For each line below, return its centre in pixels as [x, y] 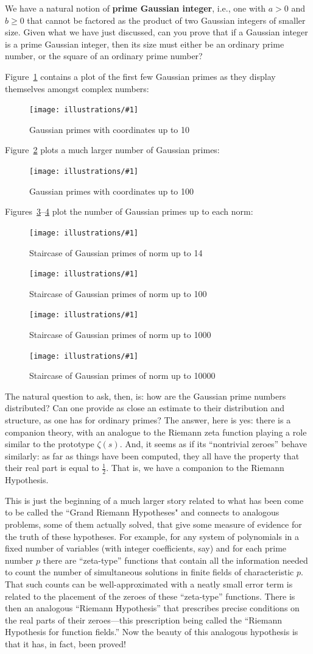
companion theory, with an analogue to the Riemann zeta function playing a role [156, 432]
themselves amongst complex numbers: [77, 88]
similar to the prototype [50, 444]
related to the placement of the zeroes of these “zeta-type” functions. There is [150, 596]
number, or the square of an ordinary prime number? [104, 56]
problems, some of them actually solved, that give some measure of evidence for [153, 524]
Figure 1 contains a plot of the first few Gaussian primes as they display [140, 76]
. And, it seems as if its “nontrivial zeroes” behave [213, 444]
